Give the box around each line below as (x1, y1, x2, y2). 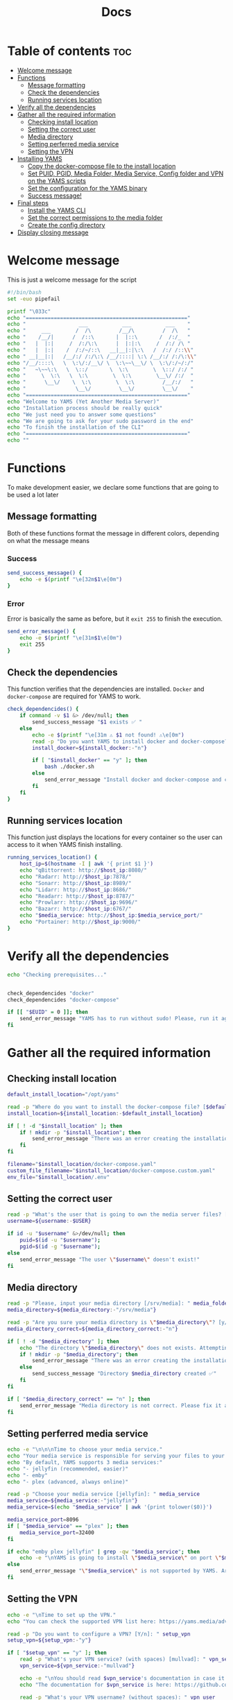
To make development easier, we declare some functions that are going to (7, 483, 219, 491)
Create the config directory (27, 221, 105, 229)
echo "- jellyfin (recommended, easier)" (7, 1465, 129, 1473)
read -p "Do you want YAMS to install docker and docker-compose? (32, 738, 228, 745)
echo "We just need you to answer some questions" (7, 411, 157, 418)
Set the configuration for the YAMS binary (27, 184, 148, 192)
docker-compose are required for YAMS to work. (7, 692, 141, 701)
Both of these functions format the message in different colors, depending (7, 529, 220, 538)
